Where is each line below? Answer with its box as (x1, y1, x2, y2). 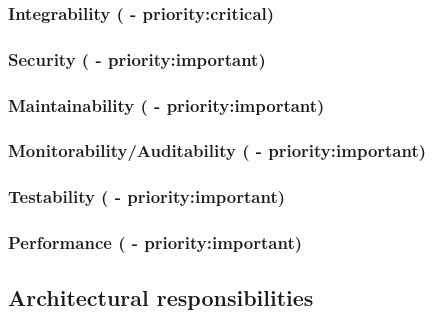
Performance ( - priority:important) (8, 230, 303, 255)
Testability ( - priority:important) (8, 184, 286, 209)
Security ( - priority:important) (8, 46, 266, 71)
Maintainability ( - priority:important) (8, 92, 325, 117)
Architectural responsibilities (8, 282, 314, 313)
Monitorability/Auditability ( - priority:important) (8, 138, 427, 163)
